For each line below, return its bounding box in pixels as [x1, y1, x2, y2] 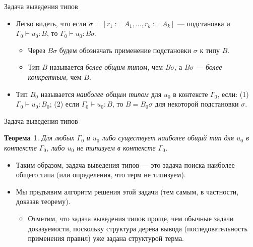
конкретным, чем [28, 71, 82, 82]
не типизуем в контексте [77, 142, 156, 153]
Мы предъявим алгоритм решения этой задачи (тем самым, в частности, [16, 186, 239, 196]
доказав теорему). [16, 196, 71, 207]
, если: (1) [217, 88, 249, 99]
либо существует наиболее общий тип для [102, 132, 234, 143]
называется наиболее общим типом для [40, 88, 162, 99]
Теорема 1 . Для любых [4, 132, 75, 143]
